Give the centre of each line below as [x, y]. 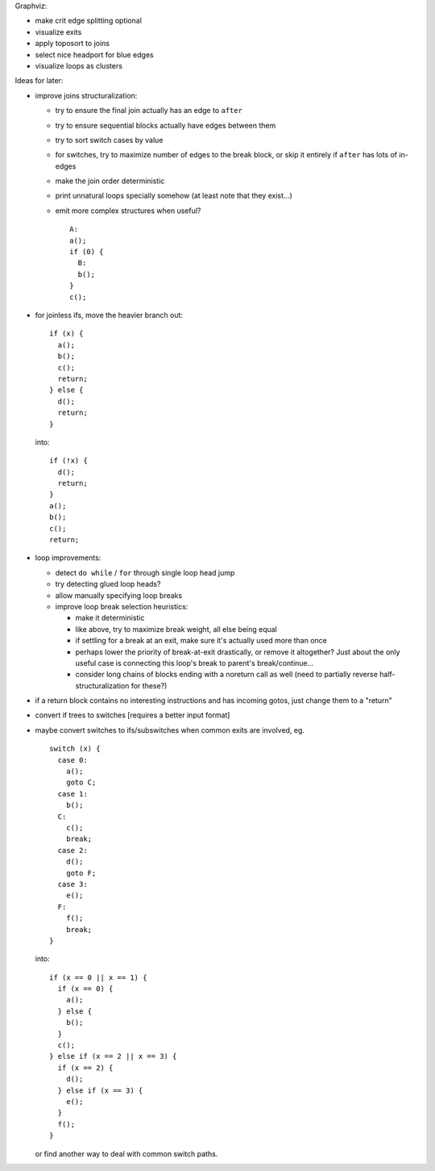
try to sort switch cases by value [109, 140]
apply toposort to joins [72, 44]
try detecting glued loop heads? [108, 584]
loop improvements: [68, 558]
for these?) [149, 685]
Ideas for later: [39, 81]
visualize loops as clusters [79, 65]
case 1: [72, 794]
